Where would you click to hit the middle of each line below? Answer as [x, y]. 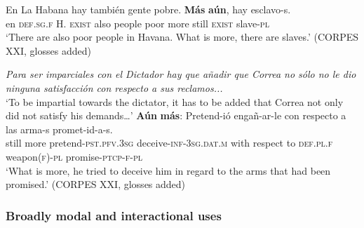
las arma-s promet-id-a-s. [59, 129]
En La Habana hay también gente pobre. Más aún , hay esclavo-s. [148, 9]
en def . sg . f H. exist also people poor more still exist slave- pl [137, 23]
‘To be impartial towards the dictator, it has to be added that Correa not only [175, 101]
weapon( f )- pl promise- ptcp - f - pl [74, 156]
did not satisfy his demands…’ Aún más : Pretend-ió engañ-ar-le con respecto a [176, 115]
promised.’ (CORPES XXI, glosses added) [96, 184]
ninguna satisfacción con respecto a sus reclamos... [114, 87]
